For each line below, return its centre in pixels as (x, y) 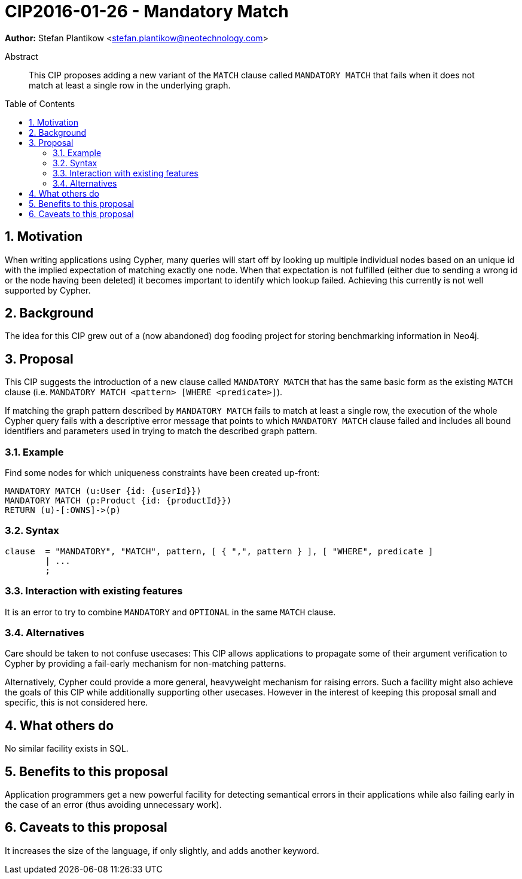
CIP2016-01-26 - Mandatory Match (147, 11)
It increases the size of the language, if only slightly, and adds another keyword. (162, 850)
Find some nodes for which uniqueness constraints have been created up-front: (162, 473)
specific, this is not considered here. (77, 703)
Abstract (22, 56)
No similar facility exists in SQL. (67, 749)
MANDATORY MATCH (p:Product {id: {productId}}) (118, 501)
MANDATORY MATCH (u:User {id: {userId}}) (103, 491)
